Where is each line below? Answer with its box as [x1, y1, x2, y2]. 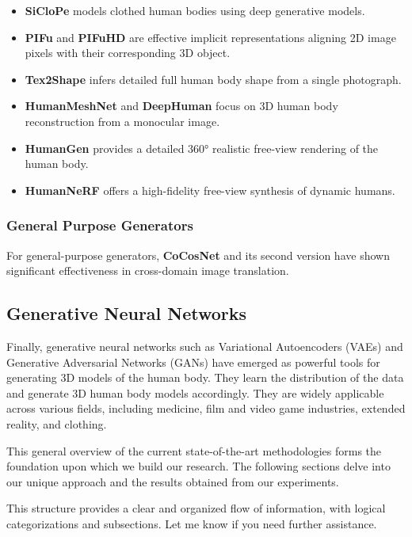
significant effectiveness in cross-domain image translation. [6, 262, 289, 279]
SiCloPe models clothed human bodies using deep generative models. [25, 2, 365, 18]
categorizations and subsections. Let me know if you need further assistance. [6, 515, 377, 531]
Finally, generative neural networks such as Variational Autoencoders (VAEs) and [6, 337, 403, 354]
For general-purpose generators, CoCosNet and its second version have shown [6, 246, 390, 263]
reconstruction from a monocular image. [25, 112, 220, 129]
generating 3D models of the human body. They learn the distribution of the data [6, 369, 404, 386]
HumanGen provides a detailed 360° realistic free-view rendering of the [25, 139, 379, 156]
